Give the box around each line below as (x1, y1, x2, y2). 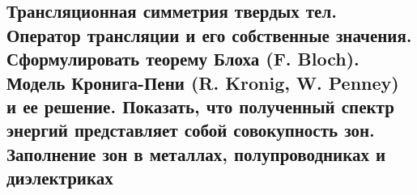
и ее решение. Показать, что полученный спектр (6, 93, 394, 118)
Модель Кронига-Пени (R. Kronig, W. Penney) (6, 70, 399, 95)
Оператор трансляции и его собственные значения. (6, 22, 412, 47)
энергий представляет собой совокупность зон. (6, 117, 375, 142)
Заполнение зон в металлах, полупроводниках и (6, 141, 386, 166)
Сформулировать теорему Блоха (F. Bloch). (6, 46, 360, 71)
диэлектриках (6, 165, 113, 190)
